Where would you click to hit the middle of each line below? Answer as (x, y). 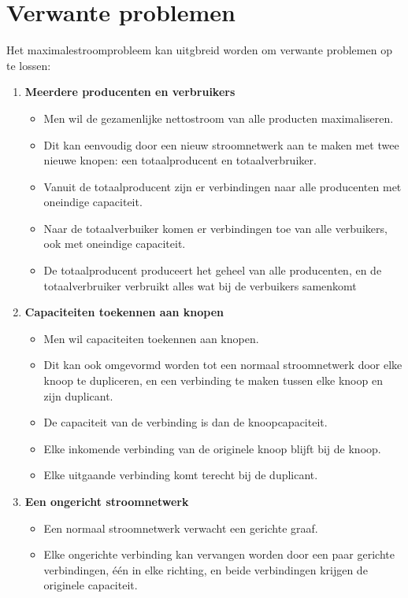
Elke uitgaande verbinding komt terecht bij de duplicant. (181, 475)
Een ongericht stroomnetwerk (107, 501)
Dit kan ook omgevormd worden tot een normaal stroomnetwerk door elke (223, 365)
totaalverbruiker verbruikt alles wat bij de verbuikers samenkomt (200, 285)
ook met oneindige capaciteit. (115, 244)
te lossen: (29, 65)
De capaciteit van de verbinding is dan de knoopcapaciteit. (185, 422)
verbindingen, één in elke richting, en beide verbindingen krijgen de (206, 569)
